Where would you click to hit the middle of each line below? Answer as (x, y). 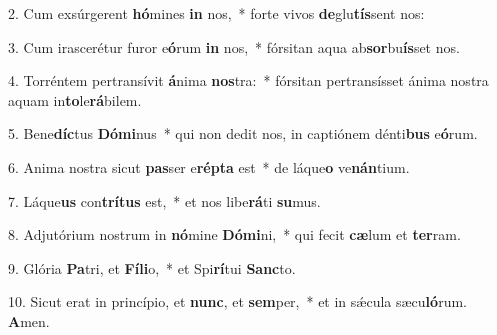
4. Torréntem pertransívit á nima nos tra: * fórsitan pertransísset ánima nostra (248, 80)
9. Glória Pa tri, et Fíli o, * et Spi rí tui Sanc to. (152, 267)
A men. (29, 320)
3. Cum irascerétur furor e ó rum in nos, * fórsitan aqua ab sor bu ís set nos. (234, 46)
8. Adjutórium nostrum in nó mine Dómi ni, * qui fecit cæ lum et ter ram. (234, 234)
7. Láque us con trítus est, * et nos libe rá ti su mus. (164, 200)
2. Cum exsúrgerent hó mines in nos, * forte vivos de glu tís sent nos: (216, 13)
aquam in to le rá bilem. (75, 99)
